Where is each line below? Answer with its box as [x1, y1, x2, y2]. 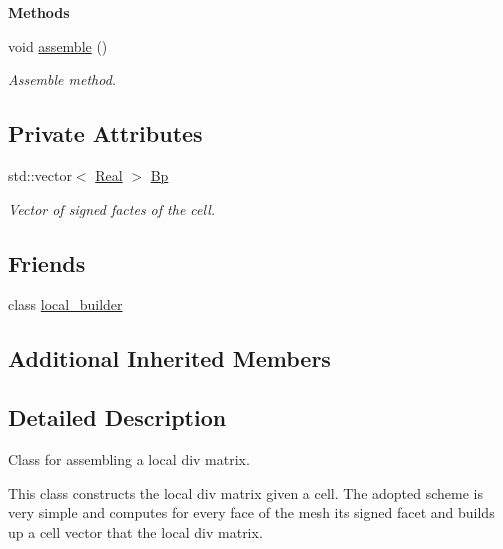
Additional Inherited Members [8, 343, 331, 374]
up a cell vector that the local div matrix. [8, 521, 263, 542]
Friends [8, 247, 86, 278]
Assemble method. [8, 69, 117, 90]
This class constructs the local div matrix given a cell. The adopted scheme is [8, 482, 483, 503]
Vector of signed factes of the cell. [8, 198, 216, 219]
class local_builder [8, 294, 123, 315]
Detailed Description [8, 402, 227, 433]
